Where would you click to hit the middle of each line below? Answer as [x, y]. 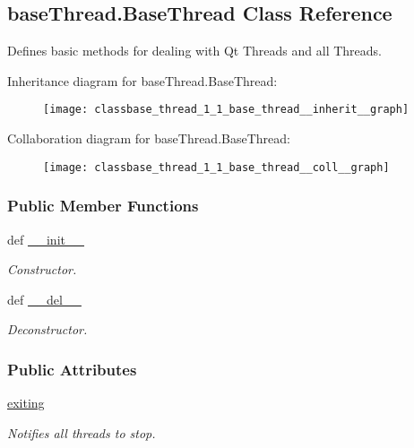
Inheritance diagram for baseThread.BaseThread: [142, 80]
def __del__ [44, 299]
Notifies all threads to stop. [82, 432]
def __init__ [46, 239]
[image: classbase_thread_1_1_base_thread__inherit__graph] [226, 110]
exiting [26, 403]
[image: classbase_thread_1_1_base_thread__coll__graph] [216, 167]
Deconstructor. [47, 329]
